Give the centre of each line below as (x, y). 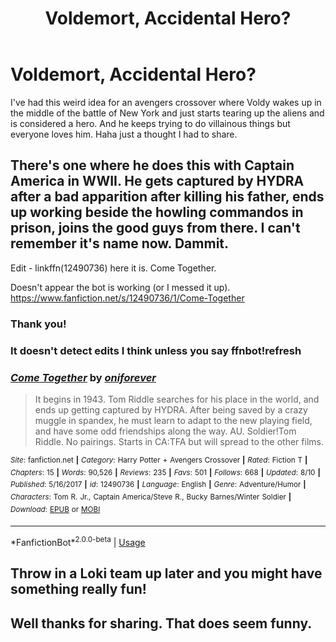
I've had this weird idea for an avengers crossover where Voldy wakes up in (166, 102)
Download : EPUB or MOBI (55, 509)
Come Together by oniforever (83, 377)
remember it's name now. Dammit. (120, 243)
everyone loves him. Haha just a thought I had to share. (124, 134)
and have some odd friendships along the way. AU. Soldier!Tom (165, 431)
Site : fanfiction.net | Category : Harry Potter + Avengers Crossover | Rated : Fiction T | (159, 460)
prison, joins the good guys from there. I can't (155, 228)
